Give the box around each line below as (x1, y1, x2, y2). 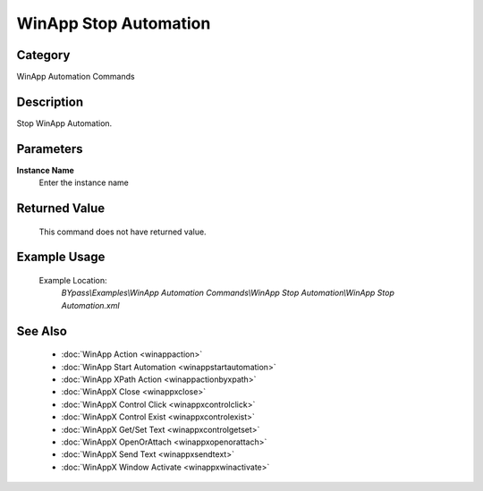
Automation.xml (61, 300, 120, 310)
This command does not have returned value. (38, 226, 207, 237)
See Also (16, 323, 67, 339)
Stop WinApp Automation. (16, 117, 113, 129)
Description (16, 94, 84, 109)
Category (16, 47, 71, 63)
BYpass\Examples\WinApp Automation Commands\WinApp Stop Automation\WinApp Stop (61, 287, 395, 299)
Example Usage (16, 250, 106, 265)
